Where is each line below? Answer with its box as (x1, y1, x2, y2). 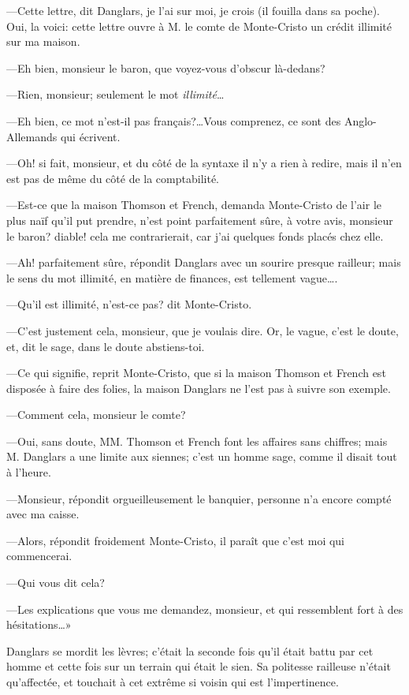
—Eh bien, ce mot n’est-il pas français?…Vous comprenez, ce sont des (6, 112, 341, 129)
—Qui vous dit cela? (6, 574, 105, 591)
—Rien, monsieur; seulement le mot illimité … (6, 86, 225, 103)
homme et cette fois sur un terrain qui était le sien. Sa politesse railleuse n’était (6, 658, 391, 674)
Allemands (6, 128, 58, 144)
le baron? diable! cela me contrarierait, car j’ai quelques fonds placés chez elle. (6, 227, 384, 244)
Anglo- (344, 112, 377, 129)
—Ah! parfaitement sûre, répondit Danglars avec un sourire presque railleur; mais (6, 254, 401, 271)
